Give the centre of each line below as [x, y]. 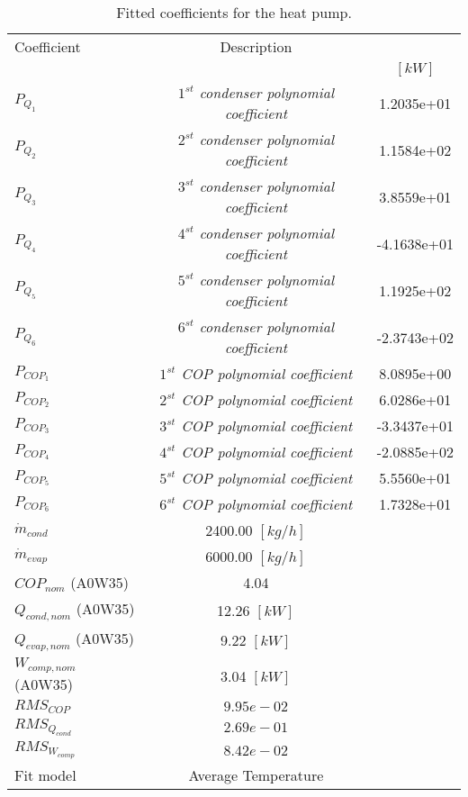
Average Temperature [256, 775]
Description [256, 46]
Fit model [45, 775]
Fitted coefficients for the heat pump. [234, 12]
